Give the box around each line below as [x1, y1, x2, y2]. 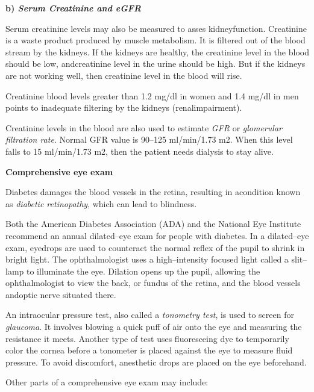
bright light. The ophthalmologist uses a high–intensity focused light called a [5, 253, 289, 266]
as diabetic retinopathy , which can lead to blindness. [5, 197, 197, 210]
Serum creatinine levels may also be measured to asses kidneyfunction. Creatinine [5, 22, 307, 34]
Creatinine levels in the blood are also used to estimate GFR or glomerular [5, 121, 282, 134]
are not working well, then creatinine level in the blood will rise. [5, 69, 242, 81]
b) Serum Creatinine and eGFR [5, 2, 141, 14]
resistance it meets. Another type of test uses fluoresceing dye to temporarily [5, 332, 289, 344]
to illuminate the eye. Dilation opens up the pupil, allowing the [26, 264, 260, 277]
